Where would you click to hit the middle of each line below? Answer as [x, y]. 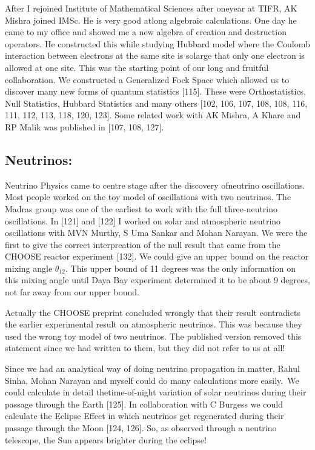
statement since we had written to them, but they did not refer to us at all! [145, 348]
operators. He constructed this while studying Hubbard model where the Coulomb [157, 43]
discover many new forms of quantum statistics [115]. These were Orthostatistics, [156, 91]
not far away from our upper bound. [72, 292]
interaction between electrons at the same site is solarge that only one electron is [155, 55]
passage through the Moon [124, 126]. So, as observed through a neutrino [141, 428]
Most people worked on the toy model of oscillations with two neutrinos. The [148, 197]
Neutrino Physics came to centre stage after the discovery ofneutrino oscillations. [155, 185]
